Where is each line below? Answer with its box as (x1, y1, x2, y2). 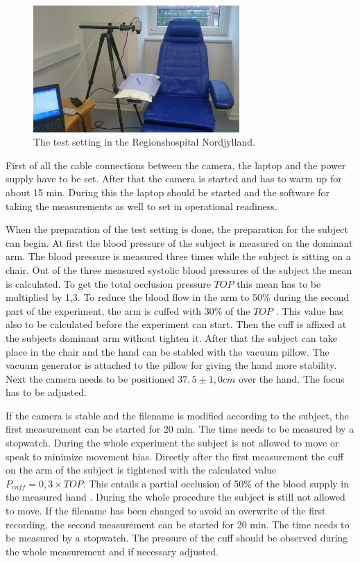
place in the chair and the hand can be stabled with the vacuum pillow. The (6, 344, 329, 358)
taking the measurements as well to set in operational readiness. (6, 198, 277, 213)
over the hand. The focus (238, 371, 345, 386)
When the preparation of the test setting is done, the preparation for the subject (6, 222, 349, 236)
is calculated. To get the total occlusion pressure (6, 276, 211, 291)
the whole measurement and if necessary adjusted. (6, 544, 218, 558)
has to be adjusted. (6, 385, 87, 399)
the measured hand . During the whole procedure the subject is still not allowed (6, 490, 345, 504)
